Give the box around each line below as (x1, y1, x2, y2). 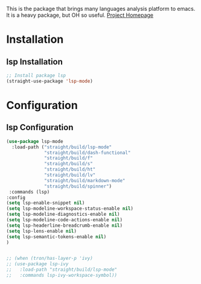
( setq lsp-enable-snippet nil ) (6, 200, 85, 206)
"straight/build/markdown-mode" (44, 177, 126, 183)
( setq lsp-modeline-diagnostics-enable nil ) (6, 211, 120, 218)
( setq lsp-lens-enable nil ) (6, 228, 77, 234)
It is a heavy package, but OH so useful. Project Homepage (6, 11, 154, 19)
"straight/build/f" (44, 155, 94, 162)
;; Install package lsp (6, 72, 66, 78)
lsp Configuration (6, 122, 74, 133)
